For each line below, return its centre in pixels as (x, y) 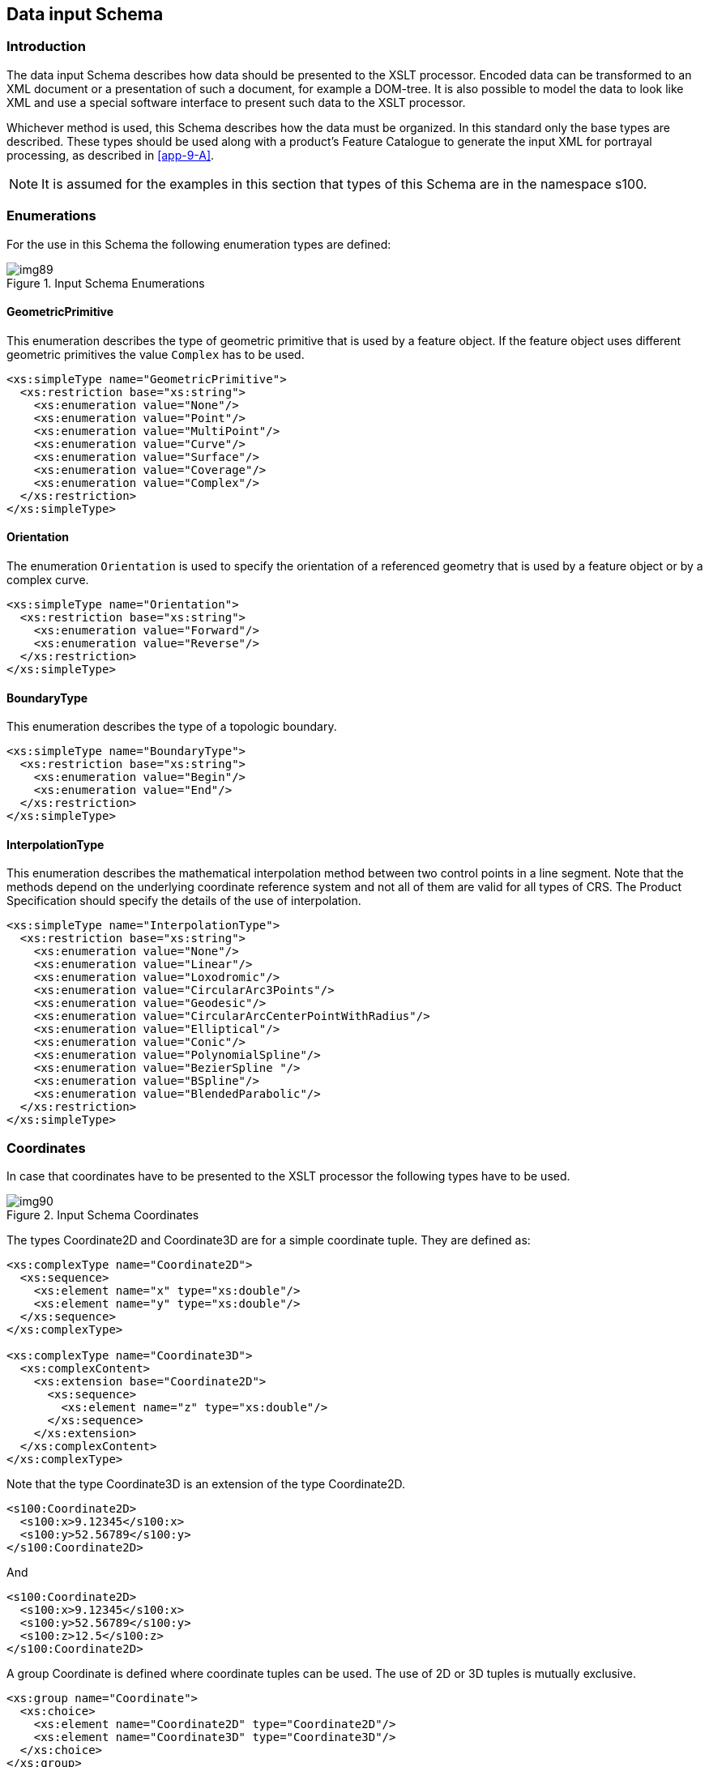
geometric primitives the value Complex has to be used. (156, 354)
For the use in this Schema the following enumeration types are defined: (199, 244)
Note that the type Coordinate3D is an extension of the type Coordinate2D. (206, 1484)
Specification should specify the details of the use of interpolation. (184, 901)
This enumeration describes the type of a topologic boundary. (172, 727)
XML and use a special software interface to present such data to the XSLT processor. (236, 102)
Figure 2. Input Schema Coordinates (103, 1215)
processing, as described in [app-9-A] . (111, 155)
